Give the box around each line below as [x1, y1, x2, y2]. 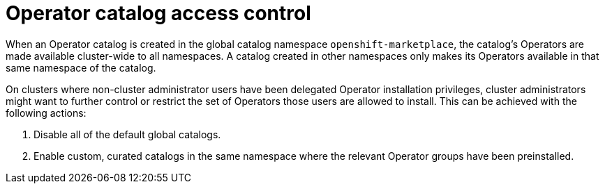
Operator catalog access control [6, 1, 311, 25]
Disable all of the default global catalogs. [33, 128, 221, 140]
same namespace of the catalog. [6, 61, 156, 74]
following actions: [6, 106, 87, 119]
